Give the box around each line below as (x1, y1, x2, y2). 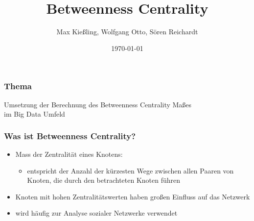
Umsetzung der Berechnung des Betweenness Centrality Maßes (4, 99, 192, 109)
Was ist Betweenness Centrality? (4, 129, 136, 142)
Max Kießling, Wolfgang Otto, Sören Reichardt (56, 26, 198, 37)
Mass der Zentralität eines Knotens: (15, 149, 123, 159)
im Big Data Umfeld (4, 109, 65, 119)
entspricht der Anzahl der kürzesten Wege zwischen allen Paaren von (27, 165, 234, 175)
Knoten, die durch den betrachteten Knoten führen (27, 175, 181, 185)
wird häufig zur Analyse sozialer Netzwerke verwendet (15, 208, 178, 218)
